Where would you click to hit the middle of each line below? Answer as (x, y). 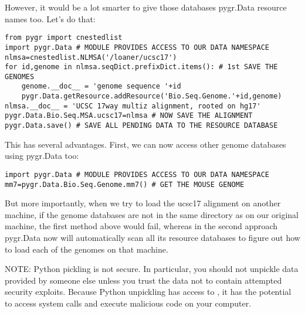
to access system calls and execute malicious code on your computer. (128, 303)
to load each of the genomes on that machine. (87, 249)
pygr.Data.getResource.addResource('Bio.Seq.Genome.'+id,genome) (152, 96)
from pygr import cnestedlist (64, 38)
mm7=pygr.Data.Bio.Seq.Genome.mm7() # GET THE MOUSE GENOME (125, 184)
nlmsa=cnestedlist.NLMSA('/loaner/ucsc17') (91, 57)
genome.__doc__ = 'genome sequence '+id (101, 86)
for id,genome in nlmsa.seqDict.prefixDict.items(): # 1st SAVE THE (141, 67)
